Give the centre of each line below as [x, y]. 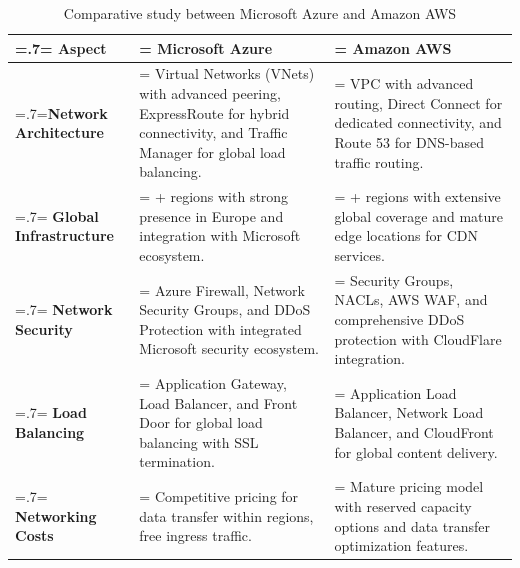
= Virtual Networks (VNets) [227, 73]
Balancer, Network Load [409, 412]
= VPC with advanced [404, 83]
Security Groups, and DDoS [225, 309]
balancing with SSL [199, 441]
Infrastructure [64, 235]
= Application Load [395, 392]
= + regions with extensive [417, 196]
